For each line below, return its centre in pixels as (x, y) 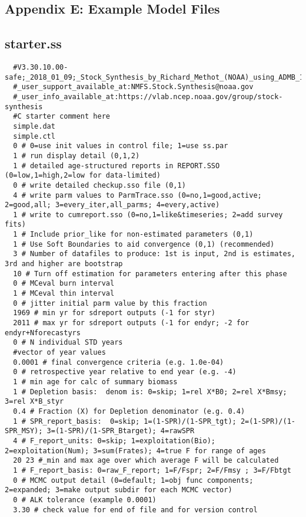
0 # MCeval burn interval (64, 284)
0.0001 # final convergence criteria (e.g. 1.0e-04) (119, 362)
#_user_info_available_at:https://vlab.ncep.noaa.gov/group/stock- (148, 96)
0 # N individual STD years (68, 343)
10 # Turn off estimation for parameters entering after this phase (150, 274)
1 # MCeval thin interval (64, 294)
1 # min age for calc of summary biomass (95, 382)
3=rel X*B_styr (34, 402)
